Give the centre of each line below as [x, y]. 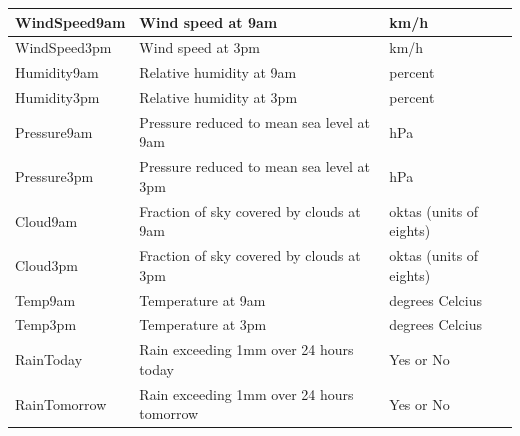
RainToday [49, 359]
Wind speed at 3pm [199, 47]
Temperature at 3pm [203, 324]
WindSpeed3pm [63, 47]
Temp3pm [46, 324]
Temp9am [45, 299]
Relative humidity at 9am [218, 72]
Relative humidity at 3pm [218, 97]
